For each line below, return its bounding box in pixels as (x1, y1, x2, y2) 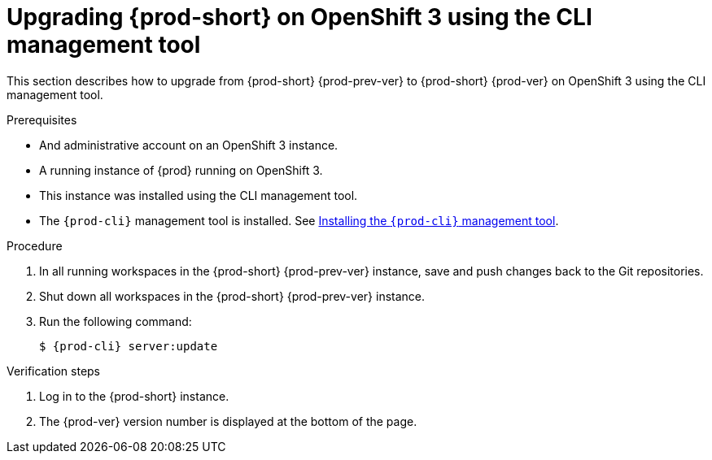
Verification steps (7, 363, 101, 378)
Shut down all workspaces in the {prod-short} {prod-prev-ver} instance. (39, 289, 426, 303)
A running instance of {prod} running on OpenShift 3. (39, 163, 323, 177)
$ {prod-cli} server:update (39, 339, 218, 353)
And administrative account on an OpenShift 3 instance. (39, 137, 339, 152)
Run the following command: (39, 314, 192, 328)
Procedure (7, 238, 63, 253)
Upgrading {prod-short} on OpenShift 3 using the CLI (7, 3, 592, 31)
